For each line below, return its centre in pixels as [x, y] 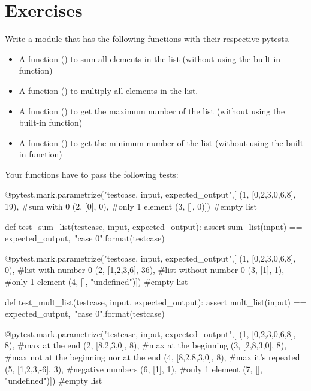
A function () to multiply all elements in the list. [108, 90]
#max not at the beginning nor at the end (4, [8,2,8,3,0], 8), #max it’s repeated [153, 357]
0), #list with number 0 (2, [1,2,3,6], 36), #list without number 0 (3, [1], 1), [145, 270]
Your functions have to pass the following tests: [92, 174]
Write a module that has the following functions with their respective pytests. [148, 39]
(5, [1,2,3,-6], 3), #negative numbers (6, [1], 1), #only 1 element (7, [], [134, 369]
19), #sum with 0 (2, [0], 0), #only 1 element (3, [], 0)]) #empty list [131, 206]
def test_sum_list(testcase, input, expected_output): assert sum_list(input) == [154, 226]
